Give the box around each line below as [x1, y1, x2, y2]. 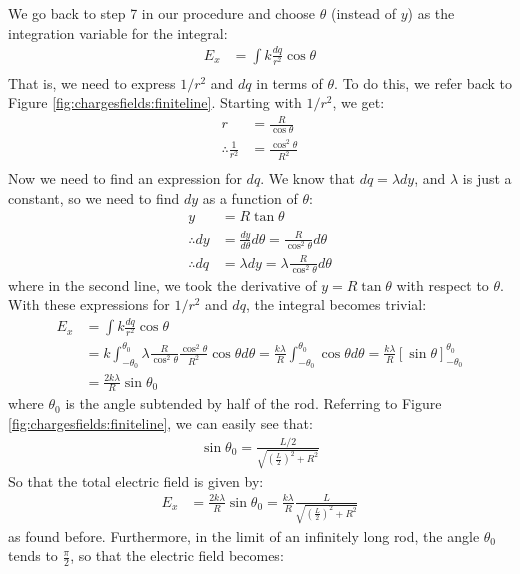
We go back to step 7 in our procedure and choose [8, 3, 316, 23]
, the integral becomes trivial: [245, 294, 427, 315]
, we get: [332, 92, 385, 113]
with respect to [396, 274, 489, 295]
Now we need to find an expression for [8, 168, 242, 189]
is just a [462, 168, 512, 189]
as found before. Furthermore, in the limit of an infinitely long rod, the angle [8, 525, 480, 546]
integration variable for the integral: [8, 22, 228, 43]
